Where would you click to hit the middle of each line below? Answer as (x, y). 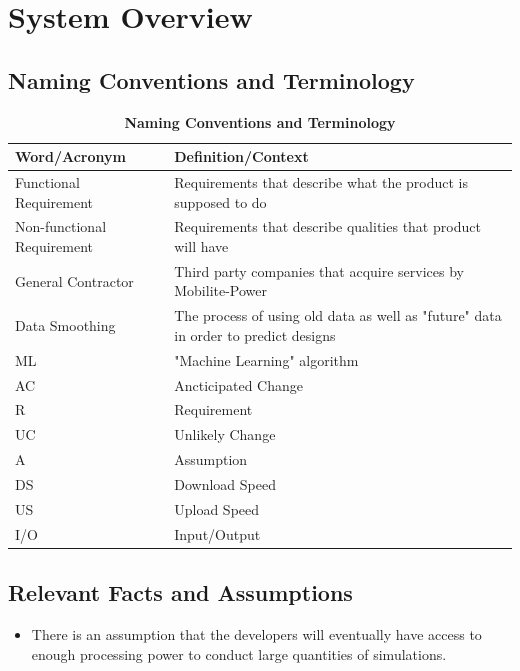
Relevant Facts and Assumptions (180, 592)
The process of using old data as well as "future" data (338, 315)
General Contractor (74, 280)
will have (201, 246)
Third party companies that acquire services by (319, 270)
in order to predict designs (255, 334)
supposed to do (220, 201)
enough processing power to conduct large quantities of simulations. (239, 653)
